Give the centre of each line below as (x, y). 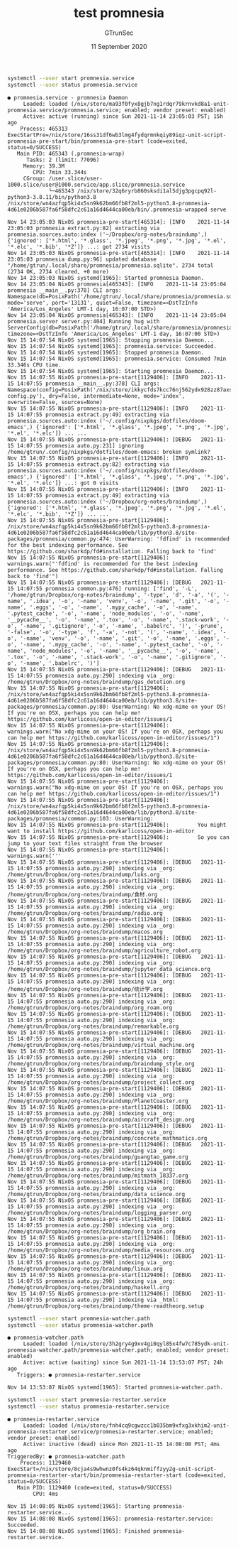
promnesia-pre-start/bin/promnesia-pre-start (75, 141)
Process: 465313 (44, 129)
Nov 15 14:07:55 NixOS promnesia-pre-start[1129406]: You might (117, 825)
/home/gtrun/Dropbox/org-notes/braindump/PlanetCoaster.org (98, 1101)
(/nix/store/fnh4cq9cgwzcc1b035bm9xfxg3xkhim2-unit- (150, 1426)
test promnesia (119, 13)
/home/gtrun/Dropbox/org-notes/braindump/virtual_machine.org (101, 1045)
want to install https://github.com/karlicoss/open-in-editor (101, 831)
